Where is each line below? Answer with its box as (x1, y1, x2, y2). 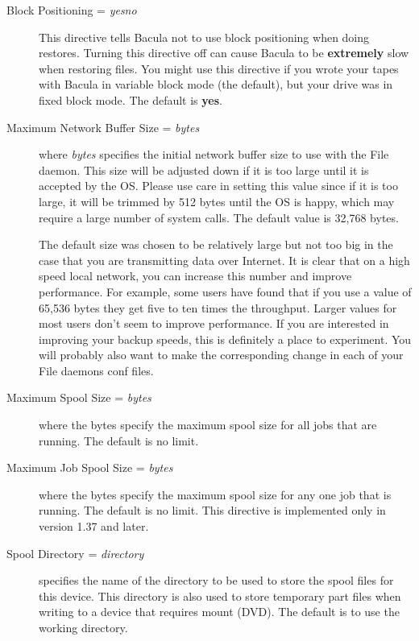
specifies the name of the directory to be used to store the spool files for (39, 572, 394, 589)
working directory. (39, 619, 128, 635)
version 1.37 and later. (39, 518, 149, 535)
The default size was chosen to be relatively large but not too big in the (39, 236, 393, 253)
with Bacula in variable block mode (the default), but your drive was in (39, 76, 393, 93)
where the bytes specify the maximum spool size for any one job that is (39, 486, 392, 502)
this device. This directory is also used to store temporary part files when (39, 587, 401, 604)
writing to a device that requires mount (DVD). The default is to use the (39, 603, 400, 620)
